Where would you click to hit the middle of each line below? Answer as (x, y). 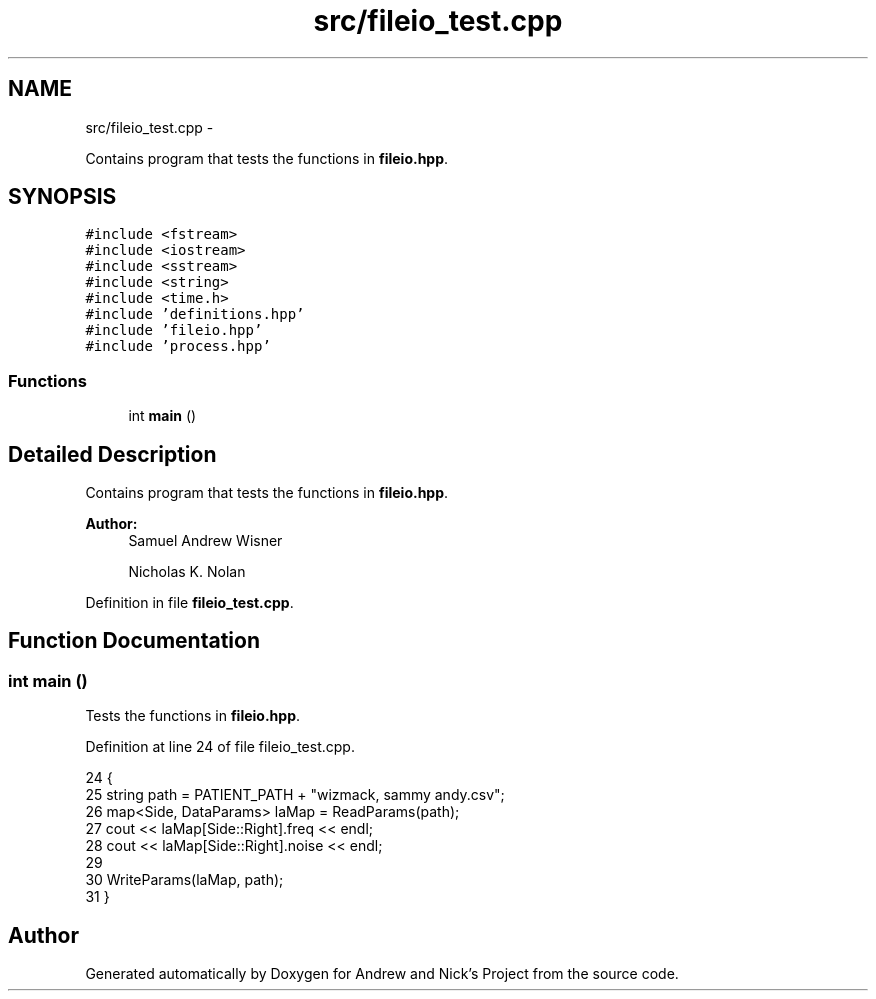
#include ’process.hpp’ (178, 346)
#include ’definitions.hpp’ (195, 314)
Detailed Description (112, 454)
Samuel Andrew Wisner (205, 541)
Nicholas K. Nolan (187, 572)
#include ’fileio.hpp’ (174, 330)
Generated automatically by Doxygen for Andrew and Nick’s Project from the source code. (382, 974)
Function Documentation (134, 641)
